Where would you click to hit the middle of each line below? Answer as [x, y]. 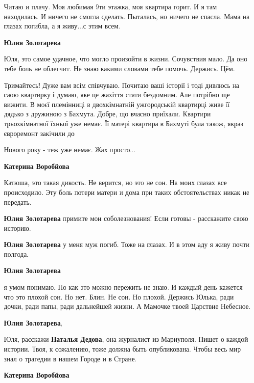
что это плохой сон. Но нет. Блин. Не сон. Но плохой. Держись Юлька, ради [119, 296]
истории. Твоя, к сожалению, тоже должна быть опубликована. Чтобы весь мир [122, 349]
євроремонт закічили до [39, 133]
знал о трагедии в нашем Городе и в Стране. [70, 358]
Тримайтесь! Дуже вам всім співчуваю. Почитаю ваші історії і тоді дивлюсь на [122, 85]
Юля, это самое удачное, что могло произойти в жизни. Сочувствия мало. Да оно [126, 59]
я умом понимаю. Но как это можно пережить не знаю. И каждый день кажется [123, 287]
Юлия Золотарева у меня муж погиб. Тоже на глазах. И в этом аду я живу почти [127, 244]
